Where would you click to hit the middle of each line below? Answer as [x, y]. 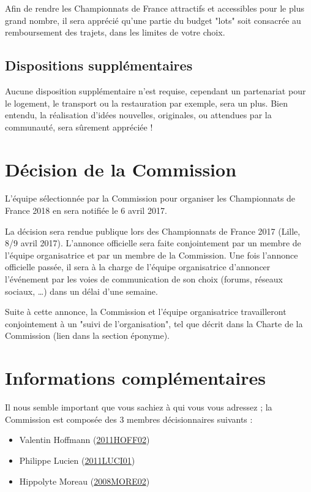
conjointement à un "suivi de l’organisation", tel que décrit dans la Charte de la [154, 323]
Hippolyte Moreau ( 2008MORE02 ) [84, 481]
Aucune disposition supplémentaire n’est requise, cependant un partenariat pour [155, 90]
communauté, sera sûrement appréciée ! [79, 127]
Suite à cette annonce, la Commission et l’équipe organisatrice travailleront [146, 312]
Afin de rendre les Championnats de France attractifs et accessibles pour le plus [155, 8]
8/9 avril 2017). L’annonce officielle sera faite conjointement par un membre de [153, 243]
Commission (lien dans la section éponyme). [88, 335]
